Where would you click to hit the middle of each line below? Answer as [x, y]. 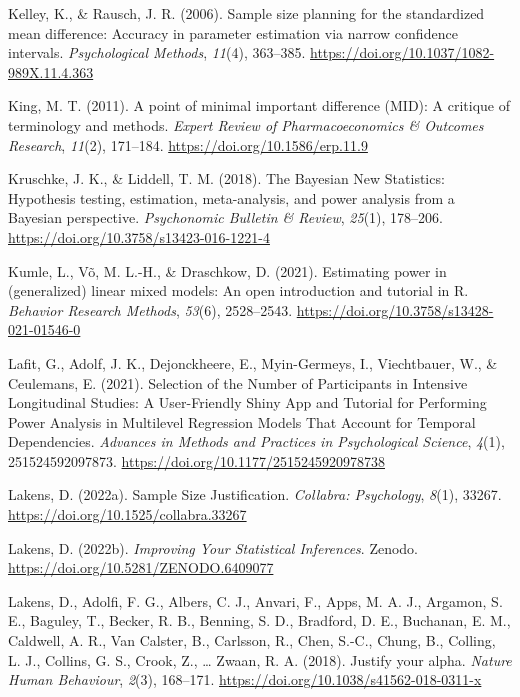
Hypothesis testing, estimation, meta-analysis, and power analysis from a [231, 197]
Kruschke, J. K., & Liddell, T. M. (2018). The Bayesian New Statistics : [226, 178]
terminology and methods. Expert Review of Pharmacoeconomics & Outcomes [246, 124]
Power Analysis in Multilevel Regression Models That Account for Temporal [242, 421]
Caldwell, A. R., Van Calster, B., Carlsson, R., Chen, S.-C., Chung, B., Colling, [252, 640]
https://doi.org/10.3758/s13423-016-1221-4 [139, 236]
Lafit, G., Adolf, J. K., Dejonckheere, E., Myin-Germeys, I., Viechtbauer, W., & [253, 362]
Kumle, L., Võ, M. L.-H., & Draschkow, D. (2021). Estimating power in [227, 270]
